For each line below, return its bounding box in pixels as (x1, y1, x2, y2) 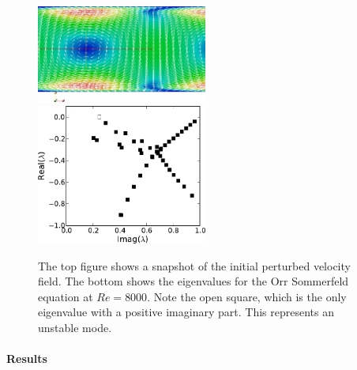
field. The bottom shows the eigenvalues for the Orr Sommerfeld (38, 273, 349, 289)
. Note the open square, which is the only (147, 288, 347, 304)
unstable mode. (38, 319, 112, 335)
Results (6, 350, 47, 367)
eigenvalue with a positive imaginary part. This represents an (38, 304, 334, 320)
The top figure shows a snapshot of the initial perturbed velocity (38, 257, 351, 274)
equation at (38, 288, 93, 304)
